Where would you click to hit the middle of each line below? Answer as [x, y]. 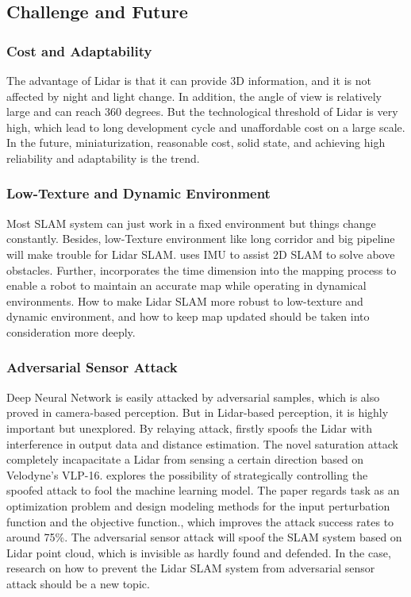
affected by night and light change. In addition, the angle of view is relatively [194, 96]
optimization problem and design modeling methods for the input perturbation [198, 505]
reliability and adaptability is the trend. [103, 158]
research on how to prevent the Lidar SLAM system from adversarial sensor [191, 568]
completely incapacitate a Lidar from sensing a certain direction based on [185, 459]
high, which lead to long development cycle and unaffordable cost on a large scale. [206, 127]
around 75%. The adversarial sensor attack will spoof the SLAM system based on [204, 537]
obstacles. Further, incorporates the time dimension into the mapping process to [202, 270]
